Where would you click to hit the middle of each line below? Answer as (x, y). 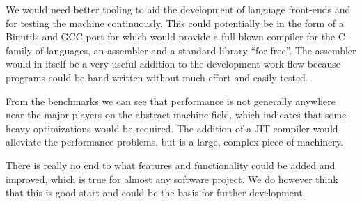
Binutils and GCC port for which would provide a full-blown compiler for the (171, 37)
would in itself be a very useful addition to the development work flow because (173, 64)
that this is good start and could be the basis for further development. (156, 193)
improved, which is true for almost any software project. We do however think (172, 179)
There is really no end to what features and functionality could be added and (171, 165)
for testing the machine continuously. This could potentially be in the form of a (175, 23)
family (19, 50)
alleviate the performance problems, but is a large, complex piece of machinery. (174, 142)
